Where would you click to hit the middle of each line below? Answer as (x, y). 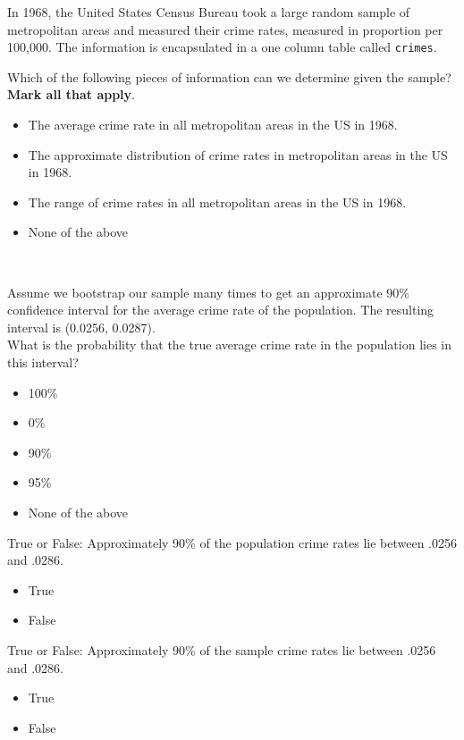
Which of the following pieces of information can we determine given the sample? (229, 76)
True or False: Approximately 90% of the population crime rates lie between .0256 (232, 542)
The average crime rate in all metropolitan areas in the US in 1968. (213, 125)
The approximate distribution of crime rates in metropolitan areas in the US (238, 154)
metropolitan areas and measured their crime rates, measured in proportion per (225, 29)
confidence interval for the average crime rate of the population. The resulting (221, 310)
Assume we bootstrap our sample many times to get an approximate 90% (209, 292)
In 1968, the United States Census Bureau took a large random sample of (209, 12)
